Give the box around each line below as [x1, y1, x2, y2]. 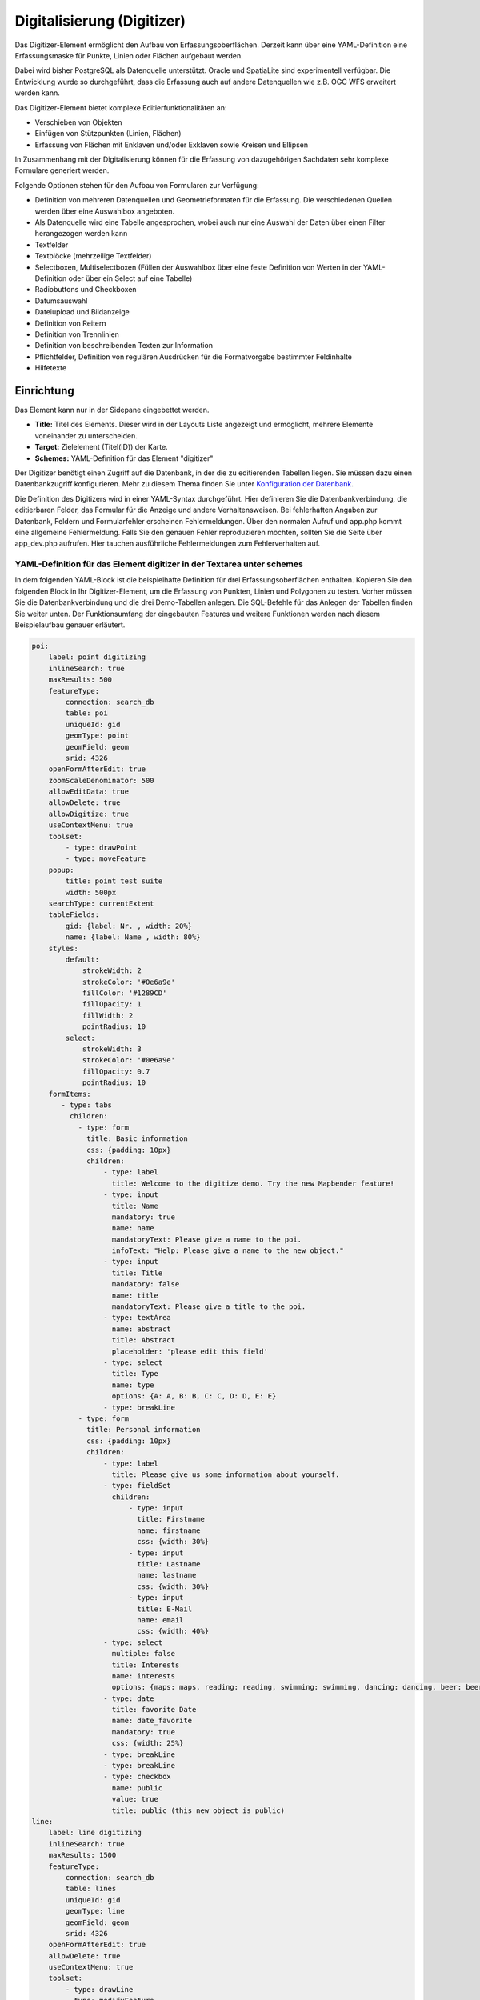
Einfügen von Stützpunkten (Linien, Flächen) [34, 129, 182, 138]
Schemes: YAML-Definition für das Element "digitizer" [34, 453, 214, 463]
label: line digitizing [48, 1828, 142, 1838]
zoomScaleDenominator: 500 [48, 776, 155, 785]
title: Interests [111, 1660, 180, 1670]
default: [65, 954, 100, 964]
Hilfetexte [34, 363, 67, 373]
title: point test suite [65, 877, 163, 886]
